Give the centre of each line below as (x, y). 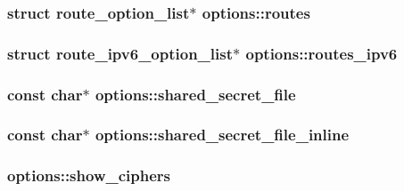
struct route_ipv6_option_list (120, 53)
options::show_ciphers (89, 175)
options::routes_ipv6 (322, 53)
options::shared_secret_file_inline (222, 135)
